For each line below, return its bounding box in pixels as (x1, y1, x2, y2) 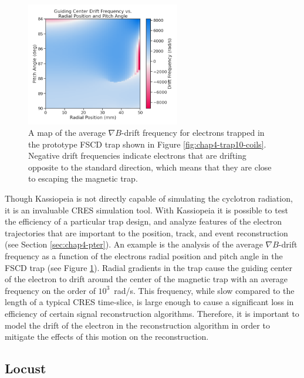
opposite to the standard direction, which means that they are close (28, 160, 272, 173)
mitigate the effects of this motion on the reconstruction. (5, 330, 209, 343)
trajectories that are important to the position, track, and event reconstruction (5, 226, 288, 239)
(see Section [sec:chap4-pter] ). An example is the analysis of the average (5, 238, 263, 250)
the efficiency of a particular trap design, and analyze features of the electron (5, 215, 282, 228)
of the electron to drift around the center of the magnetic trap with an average (5, 273, 288, 285)
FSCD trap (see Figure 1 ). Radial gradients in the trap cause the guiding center (5, 261, 293, 273)
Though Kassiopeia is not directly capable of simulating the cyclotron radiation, (5, 192, 293, 205)
